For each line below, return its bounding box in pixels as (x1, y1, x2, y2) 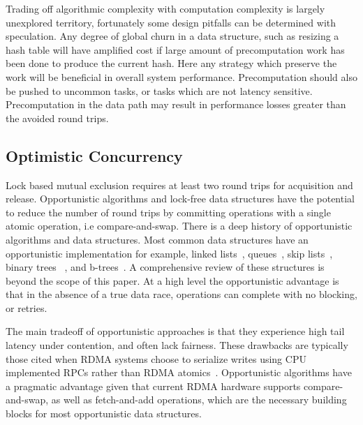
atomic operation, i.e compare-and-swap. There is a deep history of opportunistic (6, 218, 353, 233)
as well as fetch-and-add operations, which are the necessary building (51, 392, 347, 407)
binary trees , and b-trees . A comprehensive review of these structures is (6, 260, 325, 274)
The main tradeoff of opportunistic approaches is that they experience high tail (6, 324, 345, 338)
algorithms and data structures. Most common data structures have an (6, 232, 309, 246)
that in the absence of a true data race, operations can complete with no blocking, (6, 287, 357, 301)
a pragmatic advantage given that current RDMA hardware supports (6, 378, 301, 393)
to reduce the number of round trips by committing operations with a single (6, 204, 331, 219)
